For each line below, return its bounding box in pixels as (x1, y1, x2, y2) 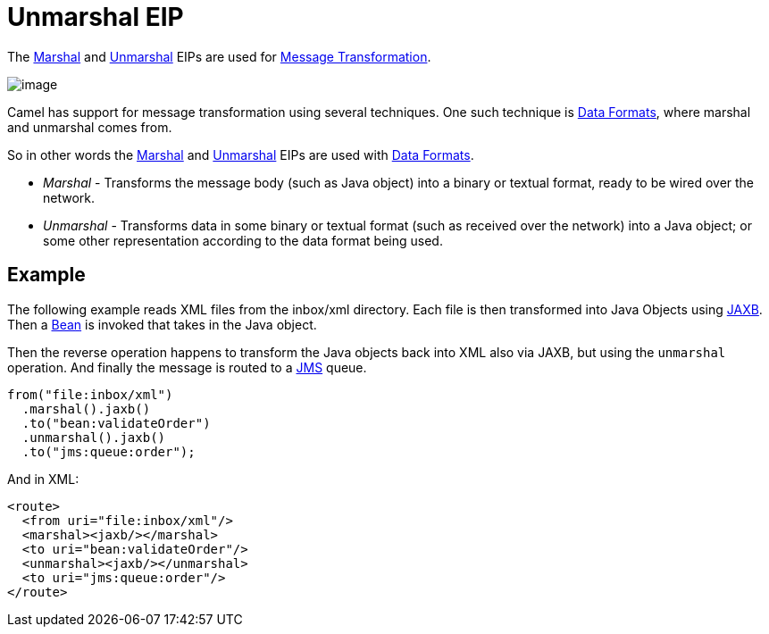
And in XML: (7, 471, 79, 487)
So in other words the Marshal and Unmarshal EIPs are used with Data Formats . (7, 146, 474, 163)
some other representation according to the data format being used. (43, 232, 443, 248)
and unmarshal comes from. (7, 119, 172, 135)
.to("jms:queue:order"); (21, 444, 196, 459)
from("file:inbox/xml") (7, 387, 173, 402)
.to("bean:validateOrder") (21, 415, 211, 430)
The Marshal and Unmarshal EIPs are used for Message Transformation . (7, 48, 431, 64)
